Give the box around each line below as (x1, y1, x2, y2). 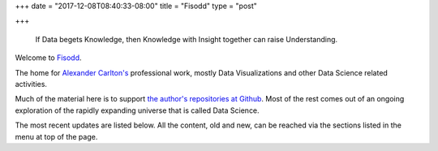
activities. (15, 79, 48, 88)
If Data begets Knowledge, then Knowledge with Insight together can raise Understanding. (35, 34, 338, 44)
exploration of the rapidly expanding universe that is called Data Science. (15, 106, 260, 115)
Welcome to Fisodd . (15, 53, 82, 63)
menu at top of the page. (15, 132, 98, 141)
